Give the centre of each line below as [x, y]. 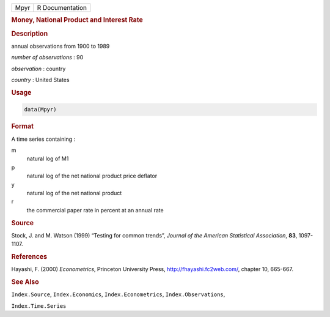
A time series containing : [43, 139]
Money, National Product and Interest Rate [77, 20]
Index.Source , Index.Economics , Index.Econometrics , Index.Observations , [118, 294]
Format [22, 127]
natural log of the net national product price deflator [92, 176]
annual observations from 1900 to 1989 [61, 46]
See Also [25, 282]
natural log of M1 [48, 158]
